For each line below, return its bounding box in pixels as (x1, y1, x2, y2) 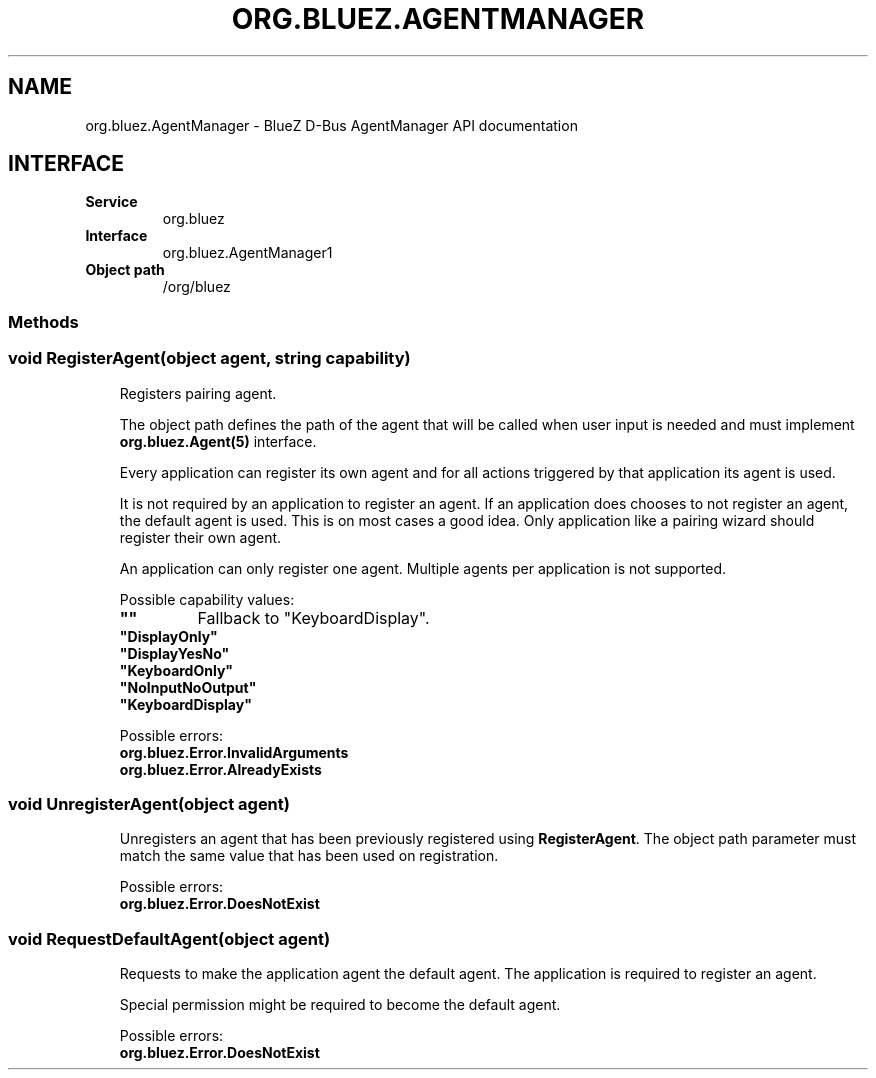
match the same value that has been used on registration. (119, 847, 499, 865)
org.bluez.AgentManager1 (162, 244, 333, 262)
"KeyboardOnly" (119, 661, 234, 679)
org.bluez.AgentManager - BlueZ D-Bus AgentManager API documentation (85, 116, 578, 134)
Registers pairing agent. (119, 384, 277, 402)
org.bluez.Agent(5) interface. (119, 432, 317, 450)
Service (85, 193, 138, 211)
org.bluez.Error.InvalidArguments (119, 743, 349, 761)
